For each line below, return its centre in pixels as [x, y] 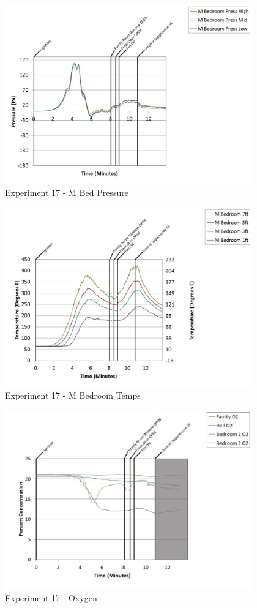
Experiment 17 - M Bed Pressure [67, 193]
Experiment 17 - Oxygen [51, 598]
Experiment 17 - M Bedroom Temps [73, 395]
